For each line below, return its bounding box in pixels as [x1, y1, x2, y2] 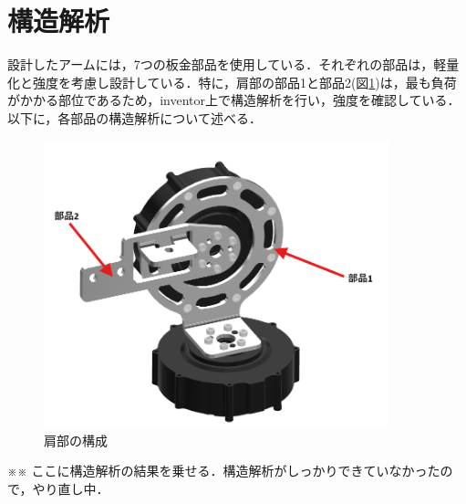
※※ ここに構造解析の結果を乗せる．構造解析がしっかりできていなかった [7, 461, 440, 480]
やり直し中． [32, 479, 109, 499]
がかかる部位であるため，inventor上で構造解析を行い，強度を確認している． [7, 90, 461, 110]
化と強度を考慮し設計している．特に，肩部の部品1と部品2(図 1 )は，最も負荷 [7, 72, 457, 91]
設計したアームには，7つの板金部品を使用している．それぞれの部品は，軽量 [7, 55, 460, 74]
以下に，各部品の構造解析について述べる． [7, 108, 262, 127]
